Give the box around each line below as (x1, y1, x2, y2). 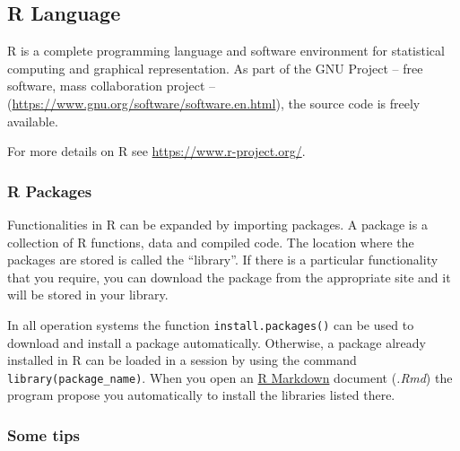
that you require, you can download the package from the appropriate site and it (7, 267, 451, 286)
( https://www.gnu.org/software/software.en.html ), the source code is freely (7, 93, 421, 112)
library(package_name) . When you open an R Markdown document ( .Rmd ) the (7, 368, 453, 386)
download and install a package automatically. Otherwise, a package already (7, 333, 426, 351)
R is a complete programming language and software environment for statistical (7, 41, 445, 60)
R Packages (7, 179, 92, 202)
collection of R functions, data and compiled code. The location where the (7, 232, 414, 251)
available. (7, 111, 58, 130)
